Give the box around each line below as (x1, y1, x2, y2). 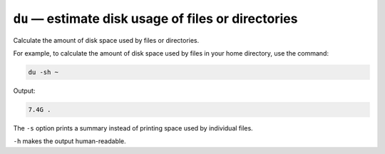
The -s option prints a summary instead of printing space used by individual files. (13, 123, 253, 132)
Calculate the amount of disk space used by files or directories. (13, 36, 200, 44)
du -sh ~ (28, 68, 59, 76)
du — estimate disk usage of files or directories (13, 11, 298, 26)
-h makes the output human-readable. (13, 137, 126, 145)
